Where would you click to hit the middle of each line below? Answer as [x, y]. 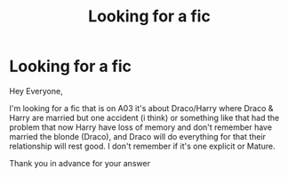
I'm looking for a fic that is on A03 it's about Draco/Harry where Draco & [141, 108]
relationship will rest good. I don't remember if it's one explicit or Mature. [142, 146]
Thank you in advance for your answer [80, 163]
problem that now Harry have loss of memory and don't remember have [141, 127]
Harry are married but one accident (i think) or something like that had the [144, 117]
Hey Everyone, [36, 91]
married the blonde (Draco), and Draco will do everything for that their [138, 136]
